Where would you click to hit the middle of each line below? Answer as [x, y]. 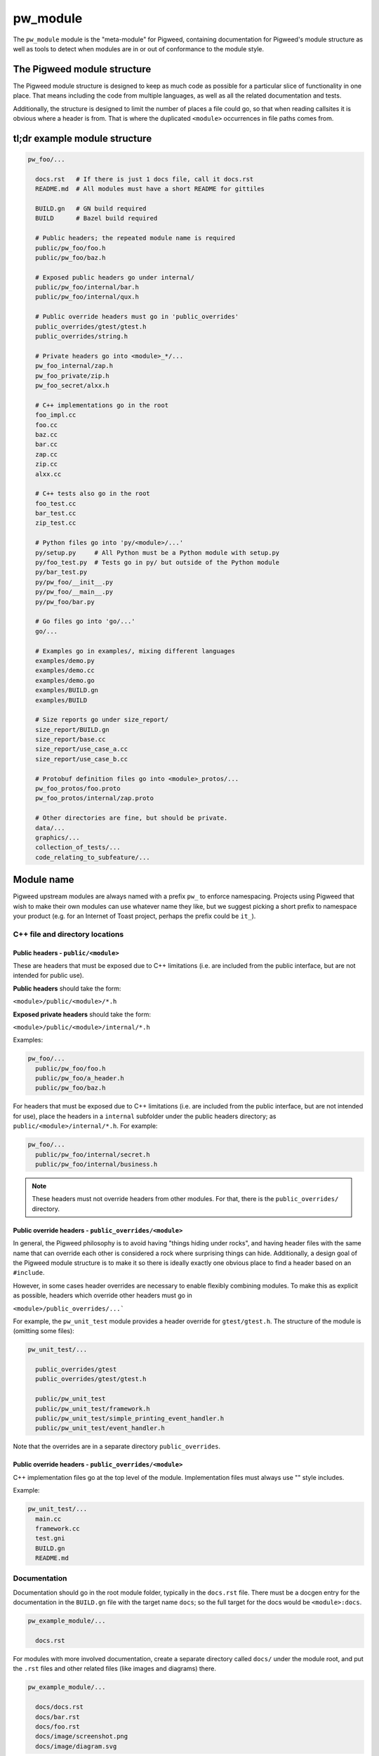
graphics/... [58, 837]
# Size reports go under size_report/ [102, 720]
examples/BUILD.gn [67, 690]
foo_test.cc [56, 503]
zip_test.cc [56, 523]
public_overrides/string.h [82, 336]
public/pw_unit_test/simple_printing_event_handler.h [130, 1418]
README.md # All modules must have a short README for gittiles [150, 189]
